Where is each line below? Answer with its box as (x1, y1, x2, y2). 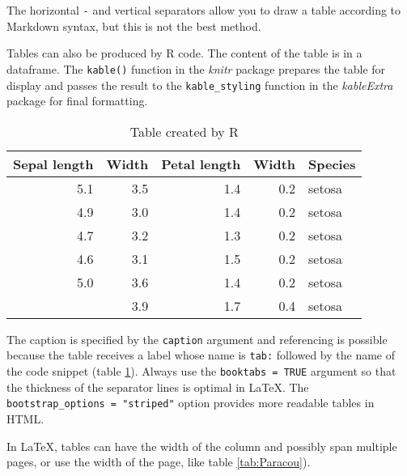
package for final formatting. (6, 92, 148, 109)
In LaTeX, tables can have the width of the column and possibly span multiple (6, 437, 397, 454)
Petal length (161, 154, 241, 173)
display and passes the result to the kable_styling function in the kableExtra (6, 76, 393, 93)
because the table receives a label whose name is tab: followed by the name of (6, 346, 396, 363)
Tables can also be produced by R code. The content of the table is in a (6, 45, 362, 62)
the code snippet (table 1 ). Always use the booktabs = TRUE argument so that (6, 363, 396, 380)
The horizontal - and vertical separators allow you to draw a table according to (6, 2, 401, 18)
